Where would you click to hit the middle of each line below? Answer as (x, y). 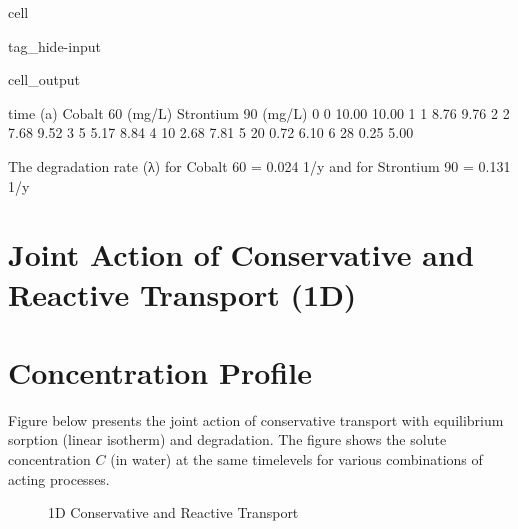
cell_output (44, 79)
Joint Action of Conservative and (241, 254)
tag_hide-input (54, 45)
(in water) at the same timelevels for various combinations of (296, 459)
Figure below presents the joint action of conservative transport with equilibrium (256, 419)
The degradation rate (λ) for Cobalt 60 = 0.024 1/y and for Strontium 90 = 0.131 (259, 165)
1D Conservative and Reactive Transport (173, 512)
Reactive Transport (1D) (182, 293)
